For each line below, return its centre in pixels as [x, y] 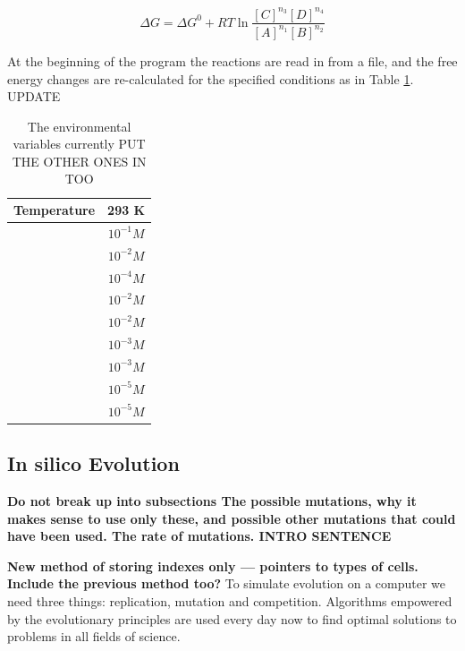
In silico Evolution [93, 463]
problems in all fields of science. [94, 636]
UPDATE [34, 96]
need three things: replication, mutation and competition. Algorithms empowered [230, 600]
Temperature [55, 210]
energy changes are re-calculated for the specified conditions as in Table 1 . [211, 78]
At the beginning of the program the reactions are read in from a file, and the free [232, 60]
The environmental [79, 126]
